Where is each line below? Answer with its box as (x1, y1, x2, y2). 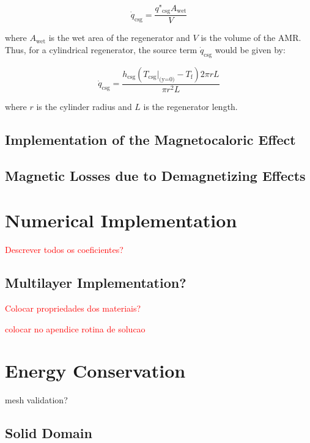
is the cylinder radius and (36, 100, 132, 112)
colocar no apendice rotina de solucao (5, 322, 146, 335)
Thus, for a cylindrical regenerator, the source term (5, 43, 197, 56)
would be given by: (215, 43, 286, 56)
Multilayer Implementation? (5, 273, 186, 292)
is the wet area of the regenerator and (48, 31, 190, 44)
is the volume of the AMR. (201, 31, 301, 44)
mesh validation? (5, 394, 68, 406)
